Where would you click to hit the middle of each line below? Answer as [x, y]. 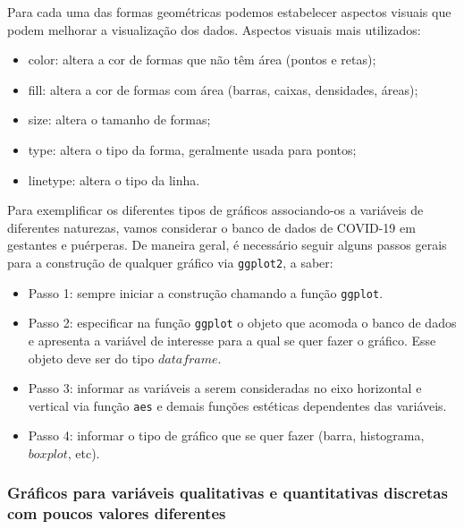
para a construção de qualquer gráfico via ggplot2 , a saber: [170, 262]
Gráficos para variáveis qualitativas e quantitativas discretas [228, 493]
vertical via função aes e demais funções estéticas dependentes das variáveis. [237, 405]
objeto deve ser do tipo [91, 358]
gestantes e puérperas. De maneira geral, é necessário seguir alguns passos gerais [227, 245]
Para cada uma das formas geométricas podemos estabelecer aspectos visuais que [229, 12]
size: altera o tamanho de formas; [119, 119]
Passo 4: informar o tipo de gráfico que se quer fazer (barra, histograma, [226, 435]
